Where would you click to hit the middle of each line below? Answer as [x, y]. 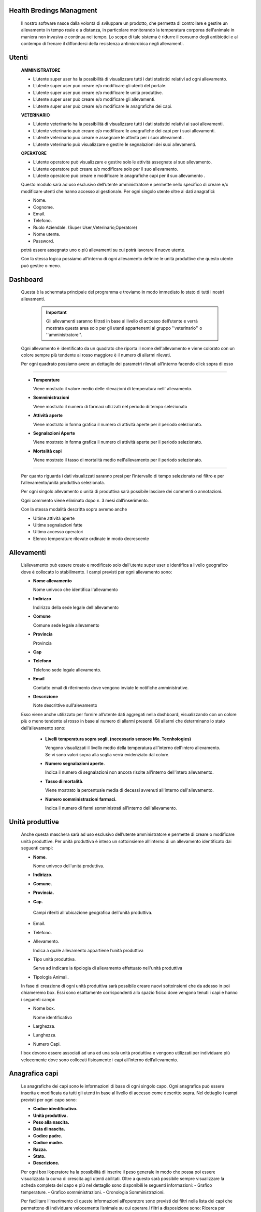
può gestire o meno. [41, 265]
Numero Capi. [47, 1044]
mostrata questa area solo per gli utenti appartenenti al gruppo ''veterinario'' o [124, 328]
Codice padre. [48, 1136]
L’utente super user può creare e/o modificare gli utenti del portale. [100, 86]
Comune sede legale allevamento [66, 625]
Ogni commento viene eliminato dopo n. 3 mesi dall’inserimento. [85, 500]
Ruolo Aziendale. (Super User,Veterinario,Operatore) [85, 227]
